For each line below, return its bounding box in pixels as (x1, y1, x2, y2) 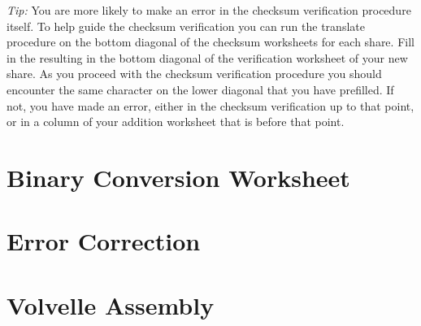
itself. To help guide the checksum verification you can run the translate (7, 17, 365, 34)
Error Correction (7, 224, 201, 258)
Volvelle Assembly (7, 288, 215, 321)
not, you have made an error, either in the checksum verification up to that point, (7, 97, 414, 114)
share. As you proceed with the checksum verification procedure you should (7, 65, 382, 82)
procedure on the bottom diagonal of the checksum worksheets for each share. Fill (7, 33, 414, 50)
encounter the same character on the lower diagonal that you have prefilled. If (7, 80, 394, 98)
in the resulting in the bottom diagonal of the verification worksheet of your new (7, 49, 408, 66)
